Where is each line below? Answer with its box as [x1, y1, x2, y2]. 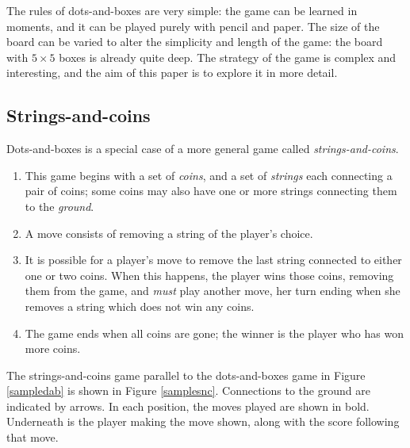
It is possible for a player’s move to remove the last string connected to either [25, 251, 402, 268]
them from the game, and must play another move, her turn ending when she [25, 282, 400, 299]
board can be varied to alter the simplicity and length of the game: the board [6, 33, 383, 50]
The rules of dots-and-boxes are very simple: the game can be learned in [6, 2, 358, 18]
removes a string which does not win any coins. [25, 297, 255, 314]
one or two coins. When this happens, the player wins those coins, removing [25, 266, 394, 283]
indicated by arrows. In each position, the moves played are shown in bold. [6, 397, 370, 414]
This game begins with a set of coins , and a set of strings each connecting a [25, 167, 393, 183]
